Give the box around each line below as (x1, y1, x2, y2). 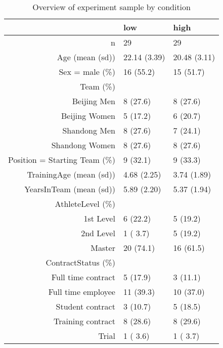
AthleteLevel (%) (55, 198, 115, 209)
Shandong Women (51, 139, 115, 151)
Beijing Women (61, 110, 115, 121)
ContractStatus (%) (46, 256, 115, 268)
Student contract (56, 300, 115, 312)
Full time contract (51, 271, 115, 283)
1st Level (83, 212, 115, 224)
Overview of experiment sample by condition (32, 1, 191, 13)
